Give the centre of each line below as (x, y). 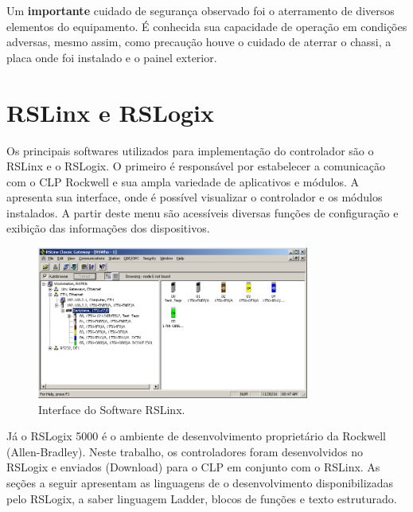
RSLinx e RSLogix (111, 112)
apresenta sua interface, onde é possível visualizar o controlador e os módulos (195, 197)
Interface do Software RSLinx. (112, 409)
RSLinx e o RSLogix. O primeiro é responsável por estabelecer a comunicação (196, 166)
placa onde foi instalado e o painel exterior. (112, 57)
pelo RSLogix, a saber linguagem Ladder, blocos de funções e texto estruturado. (202, 498)
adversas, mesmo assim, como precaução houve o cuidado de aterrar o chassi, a (199, 42)
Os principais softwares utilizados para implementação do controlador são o (190, 150)
